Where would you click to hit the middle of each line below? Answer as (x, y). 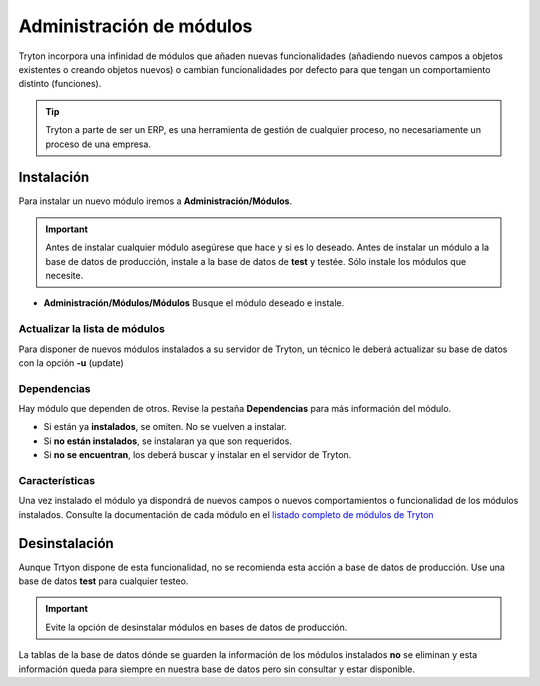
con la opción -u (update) (71, 362)
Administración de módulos (135, 26)
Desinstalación (66, 543)
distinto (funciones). (60, 84)
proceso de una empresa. (98, 144)
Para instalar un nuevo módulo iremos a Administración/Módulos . (155, 201)
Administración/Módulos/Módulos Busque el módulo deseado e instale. (194, 303)
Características (56, 480)
